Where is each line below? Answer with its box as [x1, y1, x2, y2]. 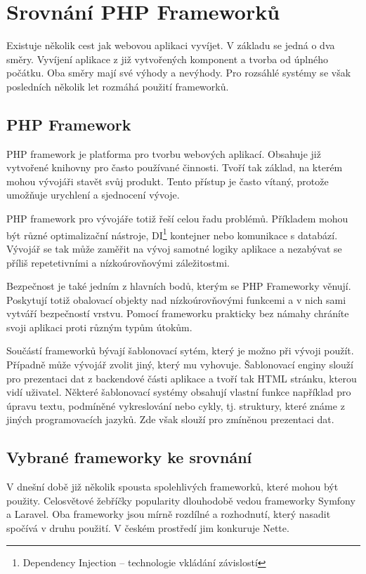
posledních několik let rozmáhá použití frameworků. [6, 79, 229, 93]
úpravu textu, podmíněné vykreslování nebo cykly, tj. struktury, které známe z [6, 398, 345, 413]
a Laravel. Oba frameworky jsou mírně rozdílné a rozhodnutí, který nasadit [6, 507, 331, 521]
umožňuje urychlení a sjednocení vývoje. [6, 187, 180, 202]
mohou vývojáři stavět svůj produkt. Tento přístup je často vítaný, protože [6, 173, 329, 188]
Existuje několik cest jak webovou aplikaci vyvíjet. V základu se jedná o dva [6, 38, 335, 53]
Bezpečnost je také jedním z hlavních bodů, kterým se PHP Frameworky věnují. [6, 279, 351, 293]
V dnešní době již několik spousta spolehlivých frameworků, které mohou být [6, 479, 339, 494]
